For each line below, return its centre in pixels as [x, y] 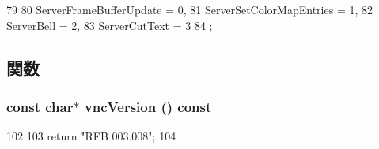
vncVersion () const [148, 106]
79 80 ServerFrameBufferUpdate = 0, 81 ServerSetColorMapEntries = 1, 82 [189, 9]
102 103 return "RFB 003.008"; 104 [91, 136]
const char [40, 106]
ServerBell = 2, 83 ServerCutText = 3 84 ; [110, 25]
